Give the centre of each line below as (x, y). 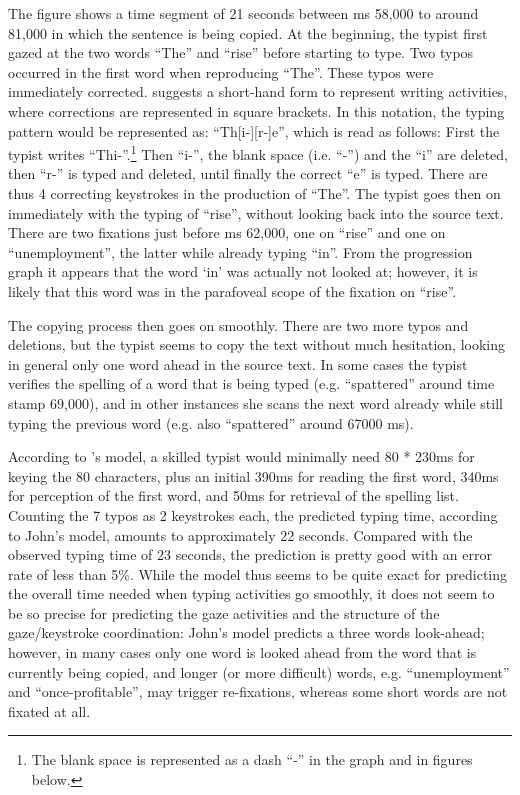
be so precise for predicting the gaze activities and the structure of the (224, 612)
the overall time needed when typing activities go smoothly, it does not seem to (251, 593)
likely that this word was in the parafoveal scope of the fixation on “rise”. (232, 290)
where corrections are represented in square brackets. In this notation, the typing (256, 110)
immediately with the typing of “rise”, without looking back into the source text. (256, 212)
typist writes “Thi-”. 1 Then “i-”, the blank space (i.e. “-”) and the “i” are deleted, (258, 152)
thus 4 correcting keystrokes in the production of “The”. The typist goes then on (254, 193)
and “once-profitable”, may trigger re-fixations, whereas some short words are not (258, 691)
